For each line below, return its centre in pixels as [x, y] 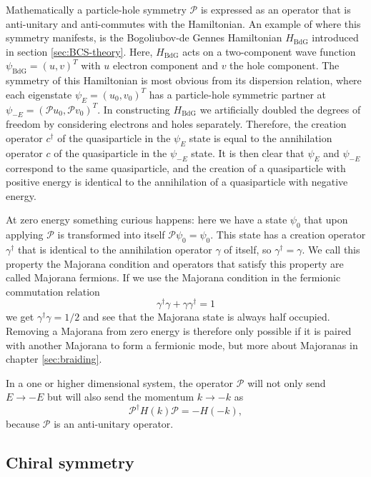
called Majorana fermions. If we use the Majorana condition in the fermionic [173, 277]
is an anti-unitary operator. [114, 424]
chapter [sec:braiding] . [54, 359]
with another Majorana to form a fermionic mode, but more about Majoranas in [182, 345]
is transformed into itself [111, 235]
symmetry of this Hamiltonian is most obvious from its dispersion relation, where [184, 80]
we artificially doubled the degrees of [280, 109]
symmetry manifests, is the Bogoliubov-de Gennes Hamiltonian [144, 37]
